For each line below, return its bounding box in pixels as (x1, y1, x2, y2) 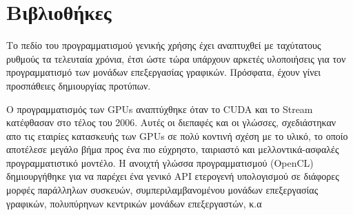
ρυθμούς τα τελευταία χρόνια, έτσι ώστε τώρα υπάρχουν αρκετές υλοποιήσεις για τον (6, 51, 346, 65)
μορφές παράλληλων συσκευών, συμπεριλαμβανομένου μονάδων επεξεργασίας (6, 183, 319, 197)
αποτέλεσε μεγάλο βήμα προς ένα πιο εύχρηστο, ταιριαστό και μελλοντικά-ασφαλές (6, 142, 339, 156)
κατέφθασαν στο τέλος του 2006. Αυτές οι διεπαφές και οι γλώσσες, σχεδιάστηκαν (6, 115, 336, 130)
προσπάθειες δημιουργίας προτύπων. (6, 78, 151, 92)
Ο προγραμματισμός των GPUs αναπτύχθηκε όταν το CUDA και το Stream (6, 101, 313, 116)
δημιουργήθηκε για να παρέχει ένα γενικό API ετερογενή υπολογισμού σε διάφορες (6, 169, 339, 183)
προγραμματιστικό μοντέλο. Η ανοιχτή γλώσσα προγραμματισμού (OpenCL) (6, 155, 314, 170)
